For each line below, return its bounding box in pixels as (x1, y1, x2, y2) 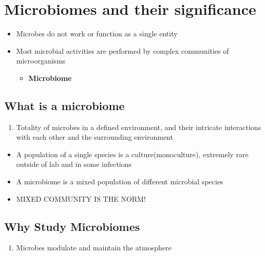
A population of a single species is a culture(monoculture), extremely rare (16, 148, 249, 159)
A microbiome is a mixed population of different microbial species (16, 176, 223, 187)
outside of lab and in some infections (16, 159, 132, 169)
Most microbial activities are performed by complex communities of (16, 45, 229, 56)
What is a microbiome (4, 97, 125, 113)
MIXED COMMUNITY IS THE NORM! (16, 193, 146, 204)
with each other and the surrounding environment (16, 132, 173, 142)
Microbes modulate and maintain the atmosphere (16, 242, 172, 253)
